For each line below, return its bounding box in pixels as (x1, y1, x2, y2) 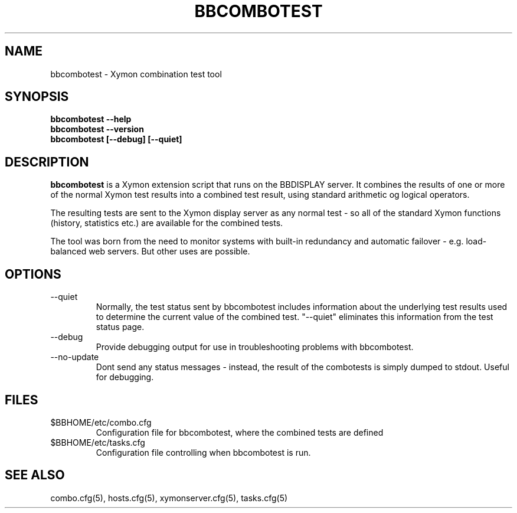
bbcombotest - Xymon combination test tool (50, 68, 222, 79)
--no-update (50, 352, 99, 362)
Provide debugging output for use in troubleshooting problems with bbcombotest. (96, 342, 414, 352)
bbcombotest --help (50, 114, 132, 125)
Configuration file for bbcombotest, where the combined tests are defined (96, 427, 384, 437)
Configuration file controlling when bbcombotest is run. (96, 447, 311, 458)
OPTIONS (5, 266, 61, 282)
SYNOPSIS (5, 89, 69, 104)
